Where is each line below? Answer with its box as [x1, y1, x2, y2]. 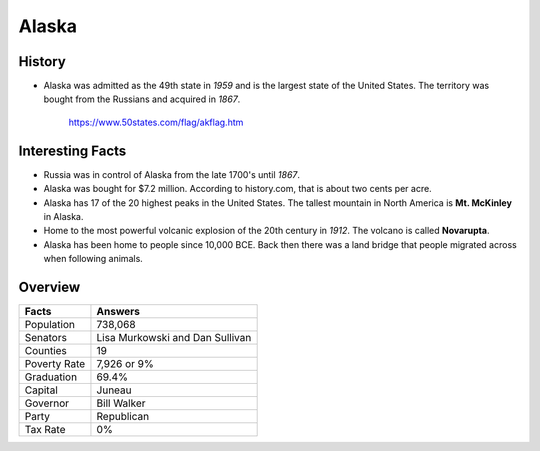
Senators [24, 331, 67, 344]
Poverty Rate [24, 357, 86, 370]
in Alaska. [43, 210, 84, 222]
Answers [96, 305, 140, 318]
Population [24, 318, 75, 331]
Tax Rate [24, 423, 66, 436]
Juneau [96, 383, 132, 397]
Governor [24, 396, 70, 410]
